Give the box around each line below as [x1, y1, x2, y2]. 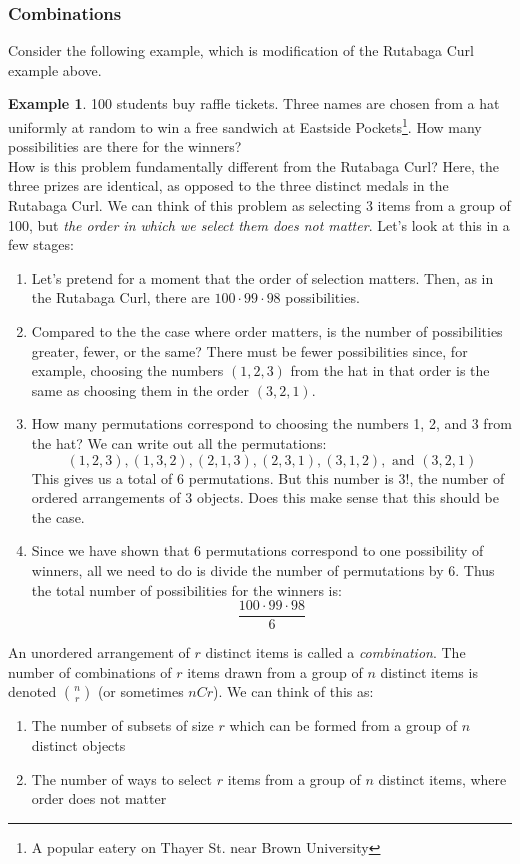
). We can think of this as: [213, 681, 374, 702]
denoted [8, 681, 57, 702]
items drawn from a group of [187, 661, 363, 682]
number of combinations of [8, 661, 172, 682]
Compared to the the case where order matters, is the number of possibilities [31, 321, 503, 341]
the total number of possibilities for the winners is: [31, 579, 342, 600]
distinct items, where [378, 768, 507, 789]
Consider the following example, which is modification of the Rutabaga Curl [8, 40, 474, 61]
